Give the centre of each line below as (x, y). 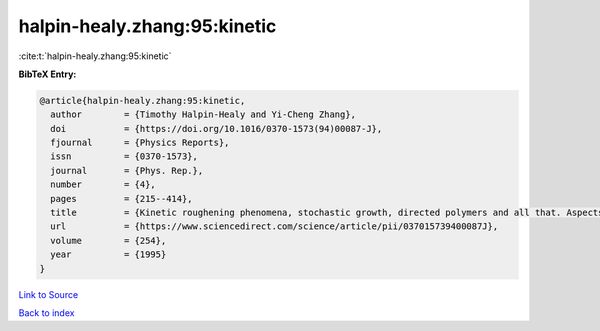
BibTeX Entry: (47, 74)
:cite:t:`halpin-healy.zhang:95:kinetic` (95, 56)
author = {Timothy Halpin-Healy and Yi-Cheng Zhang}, (203, 114)
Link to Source (48, 294)
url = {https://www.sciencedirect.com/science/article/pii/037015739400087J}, (274, 226)
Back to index (46, 312)
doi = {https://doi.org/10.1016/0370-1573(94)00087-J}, (216, 128)
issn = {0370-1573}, (124, 156)
